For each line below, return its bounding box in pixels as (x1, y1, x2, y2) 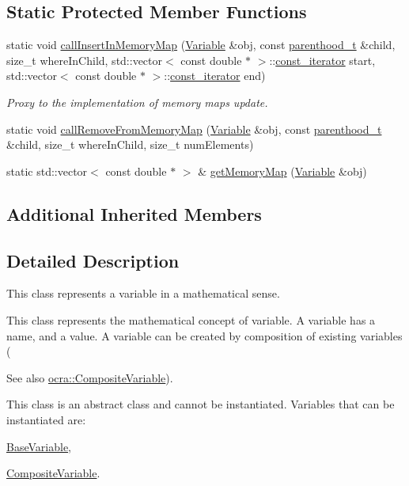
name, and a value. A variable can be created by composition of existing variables (6, 327, 403, 344)
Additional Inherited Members (6, 201, 262, 226)
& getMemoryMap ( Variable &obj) (198, 162, 367, 179)
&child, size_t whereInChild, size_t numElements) (6, 136, 254, 153)
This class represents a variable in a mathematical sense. (6, 285, 280, 302)
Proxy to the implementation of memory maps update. (6, 93, 268, 110)
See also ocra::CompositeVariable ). (6, 369, 173, 385)
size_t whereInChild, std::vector (6, 51, 163, 68)
